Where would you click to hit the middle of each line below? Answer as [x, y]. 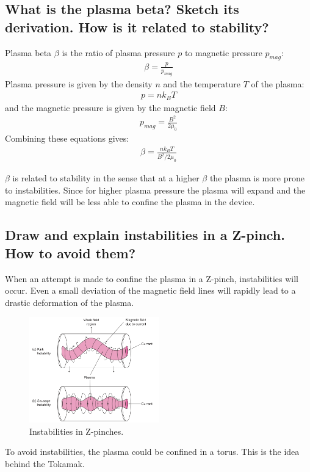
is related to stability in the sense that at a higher [106, 178]
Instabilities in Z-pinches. [77, 431]
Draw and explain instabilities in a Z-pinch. [145, 235]
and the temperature [202, 83]
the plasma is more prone [257, 178]
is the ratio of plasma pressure [118, 52]
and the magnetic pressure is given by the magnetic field [110, 107]
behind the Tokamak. [45, 463]
